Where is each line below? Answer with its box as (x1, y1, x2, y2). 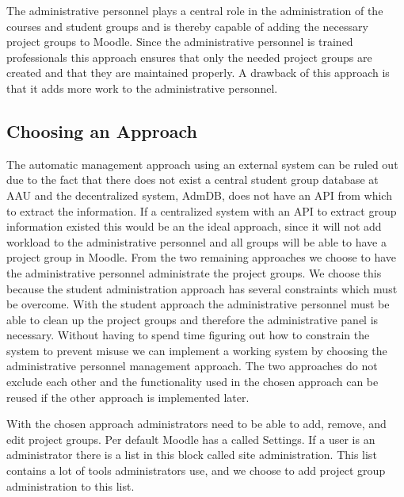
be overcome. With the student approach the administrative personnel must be (6, 296, 390, 312)
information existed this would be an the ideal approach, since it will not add (6, 218, 382, 235)
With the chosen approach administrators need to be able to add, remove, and (6, 415, 387, 432)
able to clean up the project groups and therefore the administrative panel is (6, 311, 379, 327)
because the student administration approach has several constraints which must (6, 280, 398, 296)
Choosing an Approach (6, 118, 197, 143)
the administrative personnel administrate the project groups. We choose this (6, 264, 382, 281)
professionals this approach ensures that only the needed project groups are (6, 48, 372, 65)
